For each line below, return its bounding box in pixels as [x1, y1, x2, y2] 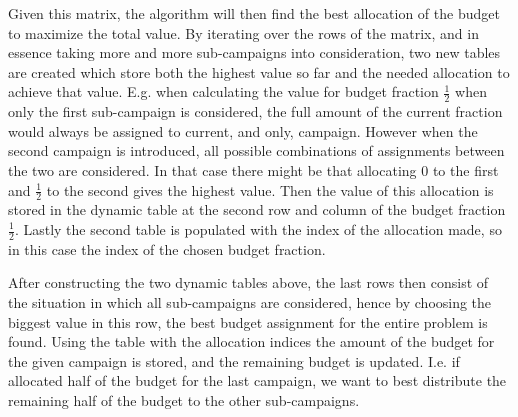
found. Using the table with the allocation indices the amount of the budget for [8, 331, 495, 352]
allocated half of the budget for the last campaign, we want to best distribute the [8, 370, 507, 391]
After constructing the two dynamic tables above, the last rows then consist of [8, 272, 489, 293]
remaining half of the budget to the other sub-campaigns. [8, 389, 360, 410]
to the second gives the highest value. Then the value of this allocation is [46, 179, 494, 200]
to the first [432, 159, 499, 180]
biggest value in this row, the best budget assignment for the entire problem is [8, 311, 488, 332]
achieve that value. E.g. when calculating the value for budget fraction [8, 81, 439, 102]
